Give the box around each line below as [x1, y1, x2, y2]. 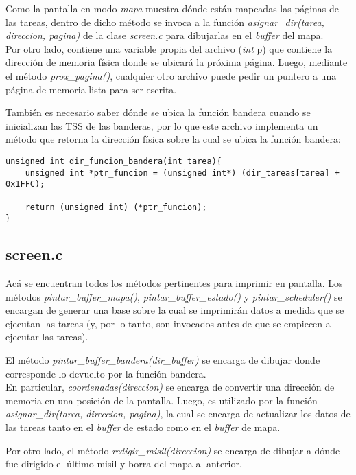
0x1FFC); [5, 179, 45, 189]
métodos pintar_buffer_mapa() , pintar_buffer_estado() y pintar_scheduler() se [5, 289, 342, 303]
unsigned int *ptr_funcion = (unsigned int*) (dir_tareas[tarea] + [25, 167, 340, 178]
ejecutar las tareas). [5, 329, 88, 344]
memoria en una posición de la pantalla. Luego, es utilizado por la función [5, 393, 318, 407]
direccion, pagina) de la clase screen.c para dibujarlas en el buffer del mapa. [5, 28, 324, 43]
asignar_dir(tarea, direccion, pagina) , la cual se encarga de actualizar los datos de [5, 406, 351, 421]
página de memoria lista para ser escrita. [5, 82, 177, 96]
